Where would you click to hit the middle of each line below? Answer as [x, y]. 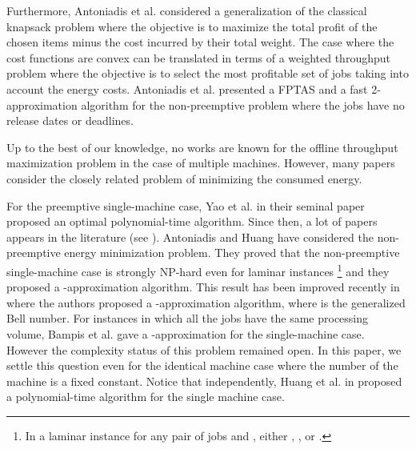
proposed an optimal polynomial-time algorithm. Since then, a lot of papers [192, 221]
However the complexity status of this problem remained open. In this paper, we [204, 349]
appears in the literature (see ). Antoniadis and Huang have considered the [190, 237]
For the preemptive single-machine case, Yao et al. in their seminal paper [186, 205]
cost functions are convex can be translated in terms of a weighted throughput [198, 57]
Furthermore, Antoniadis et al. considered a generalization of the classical [187, 10]
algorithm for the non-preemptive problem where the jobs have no [243, 104]
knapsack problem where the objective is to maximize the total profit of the [192, 26]
